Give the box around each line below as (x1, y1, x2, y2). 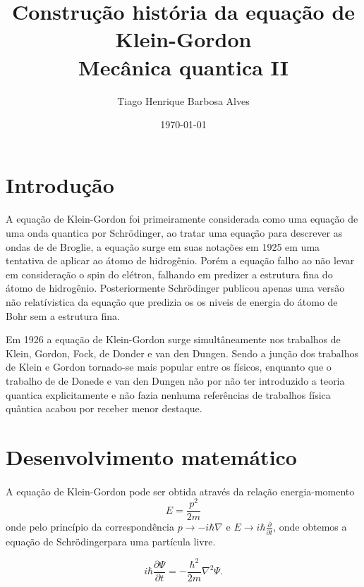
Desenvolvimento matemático (6, 442, 297, 471)
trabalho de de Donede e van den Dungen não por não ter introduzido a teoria (6, 373, 345, 388)
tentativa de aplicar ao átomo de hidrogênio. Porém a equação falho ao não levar (6, 253, 355, 268)
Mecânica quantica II (78, 52, 289, 81)
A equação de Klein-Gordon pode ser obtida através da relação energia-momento (6, 483, 355, 498)
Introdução (6, 170, 114, 199)
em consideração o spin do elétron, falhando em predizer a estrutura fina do (6, 266, 333, 281)
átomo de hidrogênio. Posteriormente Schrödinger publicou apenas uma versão (6, 280, 345, 295)
